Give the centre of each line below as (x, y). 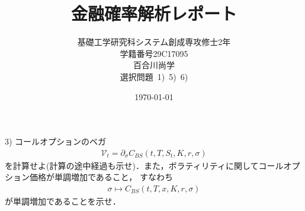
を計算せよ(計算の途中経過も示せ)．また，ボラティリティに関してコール (144, 165)
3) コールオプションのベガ (56, 141)
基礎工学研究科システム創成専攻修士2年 (154, 42)
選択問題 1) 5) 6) (154, 76)
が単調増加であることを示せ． (63, 201)
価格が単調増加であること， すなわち (101, 177)
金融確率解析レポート (154, 13)
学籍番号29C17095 (154, 53)
